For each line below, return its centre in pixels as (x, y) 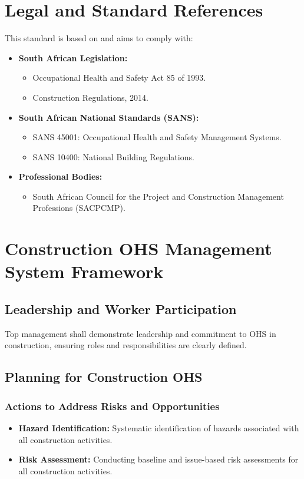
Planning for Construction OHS (104, 377)
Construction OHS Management (138, 248)
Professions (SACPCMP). (79, 208)
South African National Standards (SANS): (109, 117)
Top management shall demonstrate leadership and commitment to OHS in (141, 333)
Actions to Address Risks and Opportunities (112, 406)
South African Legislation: (73, 57)
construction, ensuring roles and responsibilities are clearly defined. (126, 345)
